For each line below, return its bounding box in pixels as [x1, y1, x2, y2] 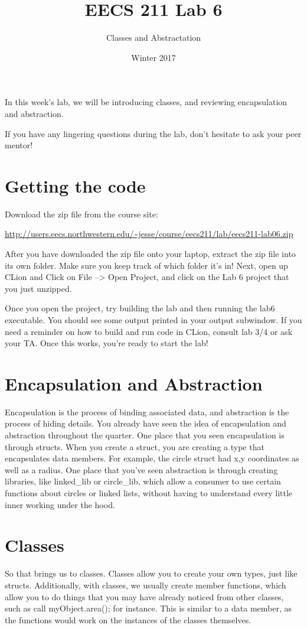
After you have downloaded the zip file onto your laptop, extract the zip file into [5, 248, 296, 259]
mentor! [5, 139, 33, 151]
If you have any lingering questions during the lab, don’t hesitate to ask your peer [5, 127, 302, 139]
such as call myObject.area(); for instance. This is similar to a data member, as [5, 602, 292, 614]
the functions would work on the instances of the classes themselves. [5, 613, 252, 626]
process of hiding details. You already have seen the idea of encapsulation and [5, 417, 286, 429]
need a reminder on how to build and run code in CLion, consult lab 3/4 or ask [5, 325, 293, 337]
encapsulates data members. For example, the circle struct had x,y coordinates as [5, 452, 299, 464]
